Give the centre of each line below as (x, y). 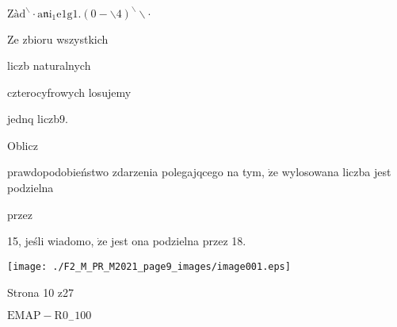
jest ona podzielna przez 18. (179, 241)
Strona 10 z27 (41, 292)
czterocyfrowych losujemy (69, 92)
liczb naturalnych (49, 65)
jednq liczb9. (38, 119)
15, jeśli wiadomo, (51, 241)
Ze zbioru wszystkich (58, 38)
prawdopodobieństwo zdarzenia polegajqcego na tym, (136, 172)
